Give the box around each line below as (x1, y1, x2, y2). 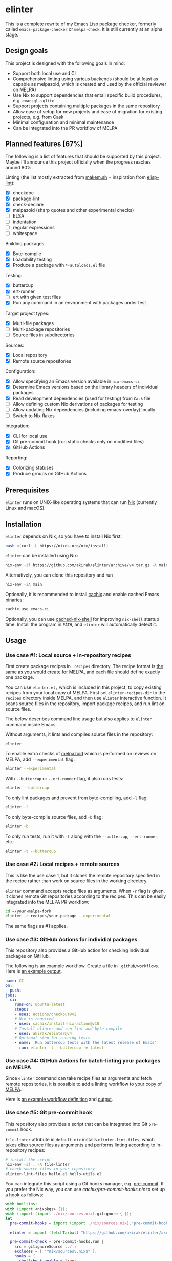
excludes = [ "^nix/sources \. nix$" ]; (14, 1249, 97, 1254)
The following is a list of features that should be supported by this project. (5, 153, 161, 159)
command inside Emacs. (5, 722, 57, 728)
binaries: (5, 597, 24, 603)
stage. (5, 31, 19, 38)
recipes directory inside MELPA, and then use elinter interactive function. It (5, 695, 166, 701)
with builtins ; (5, 1202, 38, 1207)
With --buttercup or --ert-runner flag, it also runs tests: (5, 776, 124, 782)
